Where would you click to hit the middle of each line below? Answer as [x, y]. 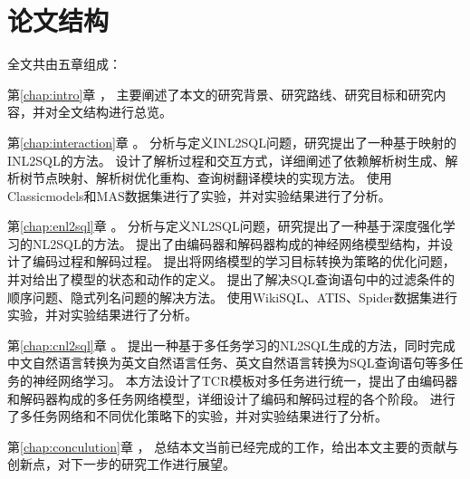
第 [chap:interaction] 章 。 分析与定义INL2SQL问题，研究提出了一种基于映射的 [232, 142]
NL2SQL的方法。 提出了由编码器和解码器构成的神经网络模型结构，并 [236, 243]
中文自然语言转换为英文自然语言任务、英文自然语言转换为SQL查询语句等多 [229, 363]
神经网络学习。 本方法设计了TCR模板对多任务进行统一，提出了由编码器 [245, 381]
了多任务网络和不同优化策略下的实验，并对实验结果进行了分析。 [197, 416]
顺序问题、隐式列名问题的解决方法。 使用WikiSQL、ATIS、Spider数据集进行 [232, 297]
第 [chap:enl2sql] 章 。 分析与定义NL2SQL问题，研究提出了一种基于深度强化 [225, 226]
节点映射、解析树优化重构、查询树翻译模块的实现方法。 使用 [212, 178]
